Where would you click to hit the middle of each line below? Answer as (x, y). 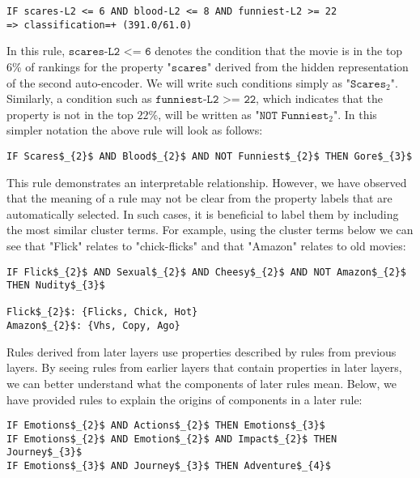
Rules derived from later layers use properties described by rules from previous (202, 351)
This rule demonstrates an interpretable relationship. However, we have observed (207, 182)
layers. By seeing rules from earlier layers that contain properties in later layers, (204, 367)
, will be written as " (209, 114)
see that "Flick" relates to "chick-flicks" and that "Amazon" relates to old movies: (206, 245)
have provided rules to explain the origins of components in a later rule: (185, 399)
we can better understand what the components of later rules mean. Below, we (202, 383)
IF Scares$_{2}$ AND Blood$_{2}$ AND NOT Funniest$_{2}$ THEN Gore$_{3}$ (210, 156)
